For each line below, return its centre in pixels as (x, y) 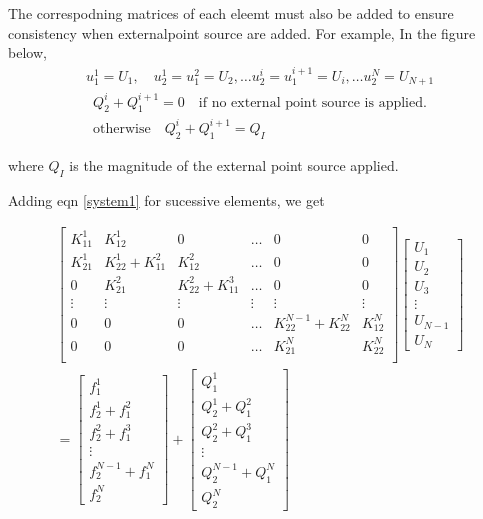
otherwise (122, 128)
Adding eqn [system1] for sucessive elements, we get (166, 199)
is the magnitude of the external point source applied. (234, 164)
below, (27, 52)
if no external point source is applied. (312, 102)
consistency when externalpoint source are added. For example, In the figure (242, 32)
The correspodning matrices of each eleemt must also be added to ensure (231, 13)
